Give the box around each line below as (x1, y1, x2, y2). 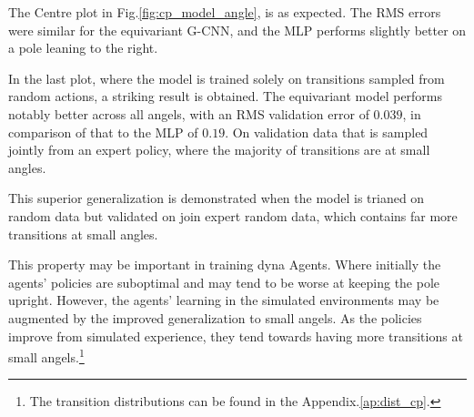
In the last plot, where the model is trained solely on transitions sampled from (8, 68, 445, 87)
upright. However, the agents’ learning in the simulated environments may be (8, 290, 439, 310)
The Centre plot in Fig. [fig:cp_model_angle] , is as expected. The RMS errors (8, 3, 441, 21)
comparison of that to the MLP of (8, 122, 198, 141)
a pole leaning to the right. (8, 38, 158, 57)
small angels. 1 (8, 345, 85, 366)
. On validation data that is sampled (225, 122, 429, 141)
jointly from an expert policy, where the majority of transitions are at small (8, 140, 430, 159)
